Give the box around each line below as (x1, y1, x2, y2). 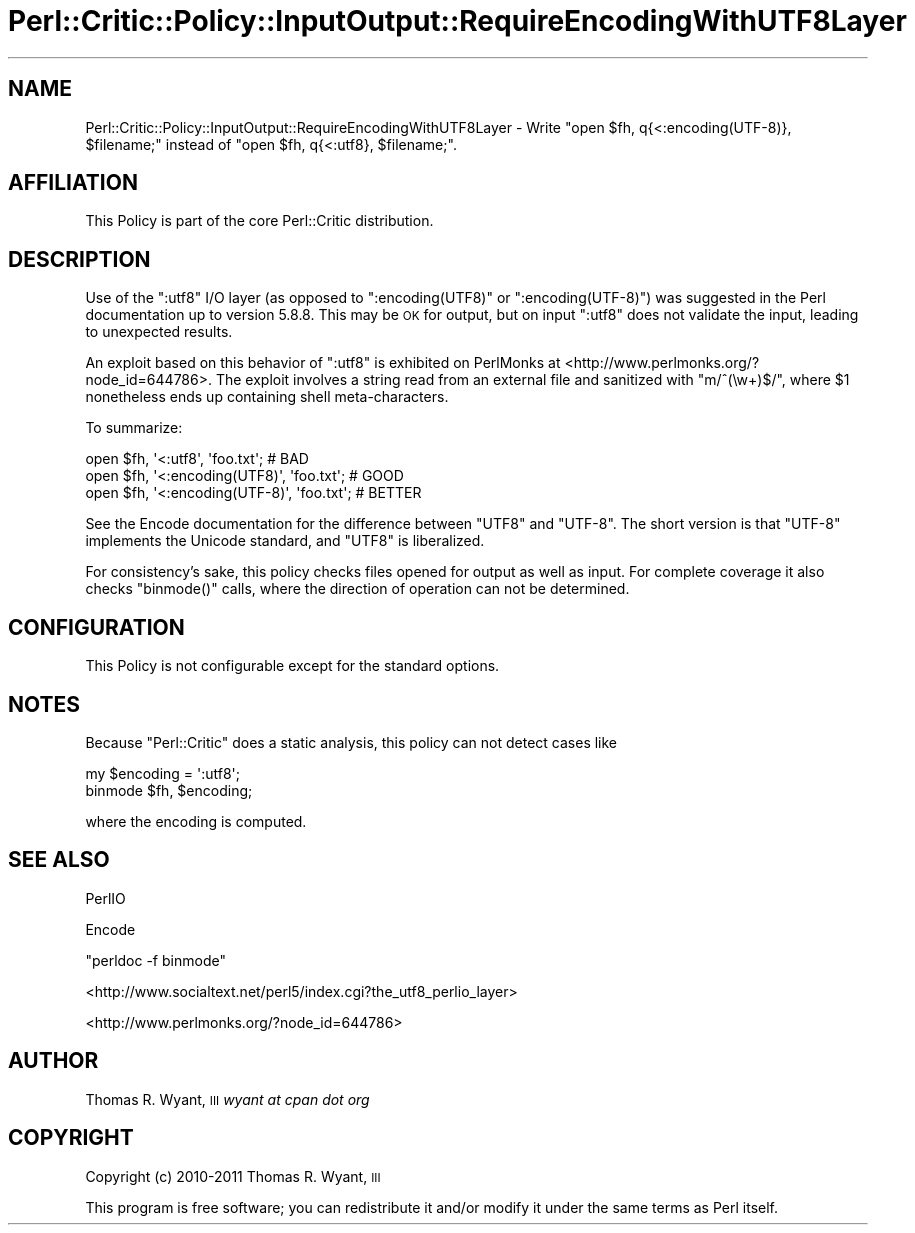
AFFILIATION (8, 170, 138, 196)
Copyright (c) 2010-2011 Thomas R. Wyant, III (85, 1167, 381, 1185)
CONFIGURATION (8, 614, 185, 640)
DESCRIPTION (8, 246, 151, 272)
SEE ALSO (8, 847, 110, 873)
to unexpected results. (85, 323, 233, 341)
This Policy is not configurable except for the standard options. (85, 657, 500, 675)
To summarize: (85, 419, 183, 437)
